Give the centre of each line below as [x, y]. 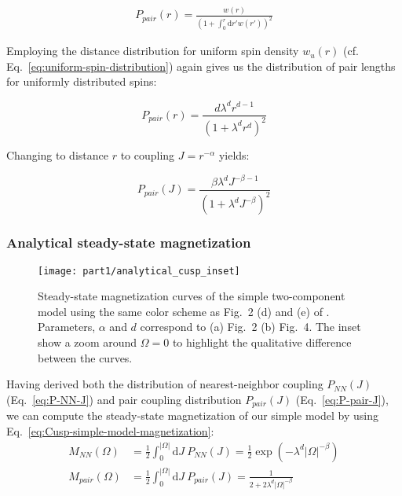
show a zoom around [88, 342]
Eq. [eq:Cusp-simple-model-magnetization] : [110, 430]
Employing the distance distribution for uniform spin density [153, 51]
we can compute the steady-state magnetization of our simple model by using [192, 415]
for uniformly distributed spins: [82, 81]
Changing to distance [57, 154]
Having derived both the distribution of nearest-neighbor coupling [165, 384]
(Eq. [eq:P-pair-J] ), [342, 399]
